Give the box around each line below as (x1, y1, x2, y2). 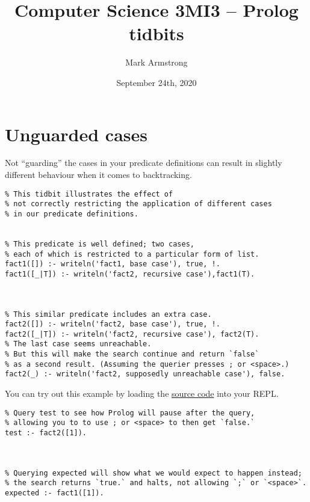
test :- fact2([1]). (5, 429, 87, 437)
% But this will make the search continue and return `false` (5, 350, 259, 359)
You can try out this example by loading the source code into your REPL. (5, 387, 279, 400)
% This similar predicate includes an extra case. (5, 310, 212, 319)
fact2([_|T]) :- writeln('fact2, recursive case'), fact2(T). (5, 329, 259, 338)
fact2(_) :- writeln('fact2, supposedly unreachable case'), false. (5, 370, 285, 379)
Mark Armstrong (125, 56, 188, 69)
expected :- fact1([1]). (5, 488, 104, 497)
